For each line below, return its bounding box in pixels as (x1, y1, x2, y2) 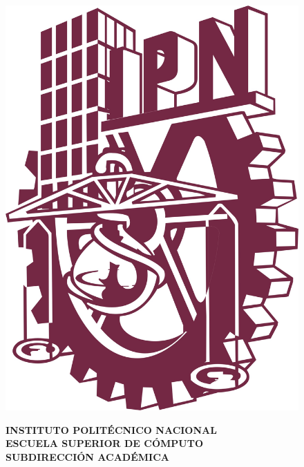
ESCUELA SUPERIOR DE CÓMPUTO (6, 436, 204, 450)
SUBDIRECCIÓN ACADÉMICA (6, 449, 169, 464)
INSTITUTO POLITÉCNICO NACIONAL (6, 422, 217, 437)
